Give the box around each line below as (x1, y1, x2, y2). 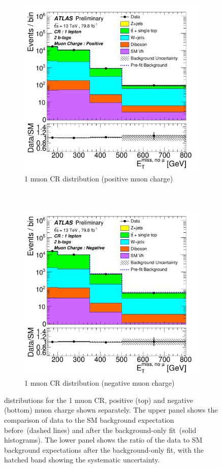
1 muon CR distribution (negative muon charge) (24, 378, 175, 388)
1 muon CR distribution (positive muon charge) (24, 173, 173, 184)
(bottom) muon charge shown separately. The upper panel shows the (4, 404, 218, 415)
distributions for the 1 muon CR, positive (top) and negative (4, 394, 193, 405)
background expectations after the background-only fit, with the (4, 444, 204, 455)
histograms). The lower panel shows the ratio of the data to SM (4, 434, 203, 445)
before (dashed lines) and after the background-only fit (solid (4, 424, 197, 435)
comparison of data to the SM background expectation (4, 414, 174, 425)
